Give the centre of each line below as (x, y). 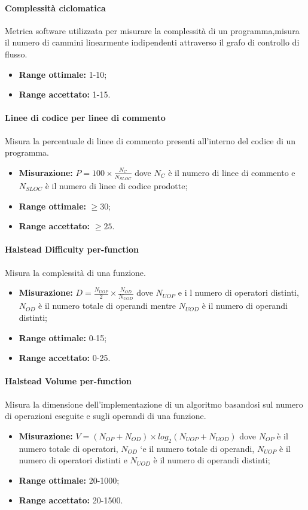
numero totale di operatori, (68, 448)
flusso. (16, 54)
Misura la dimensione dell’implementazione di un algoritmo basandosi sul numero (154, 404)
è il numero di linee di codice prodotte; (116, 185)
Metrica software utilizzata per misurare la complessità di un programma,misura (152, 30)
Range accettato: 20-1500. (71, 500)
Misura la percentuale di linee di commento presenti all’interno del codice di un (150, 140)
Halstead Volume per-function (68, 381)
